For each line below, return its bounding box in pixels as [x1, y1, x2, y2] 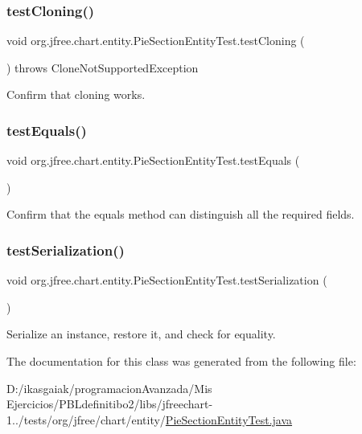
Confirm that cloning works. [6, 86, 146, 103]
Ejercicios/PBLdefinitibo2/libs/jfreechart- [6, 395, 213, 412]
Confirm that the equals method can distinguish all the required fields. [6, 206, 355, 223]
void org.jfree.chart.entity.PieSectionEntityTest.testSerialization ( [6, 272, 327, 289]
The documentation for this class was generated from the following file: [6, 353, 356, 369]
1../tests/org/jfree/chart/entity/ [6, 411, 166, 428]
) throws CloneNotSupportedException [6, 59, 199, 76]
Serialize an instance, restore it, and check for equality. [6, 325, 276, 342]
